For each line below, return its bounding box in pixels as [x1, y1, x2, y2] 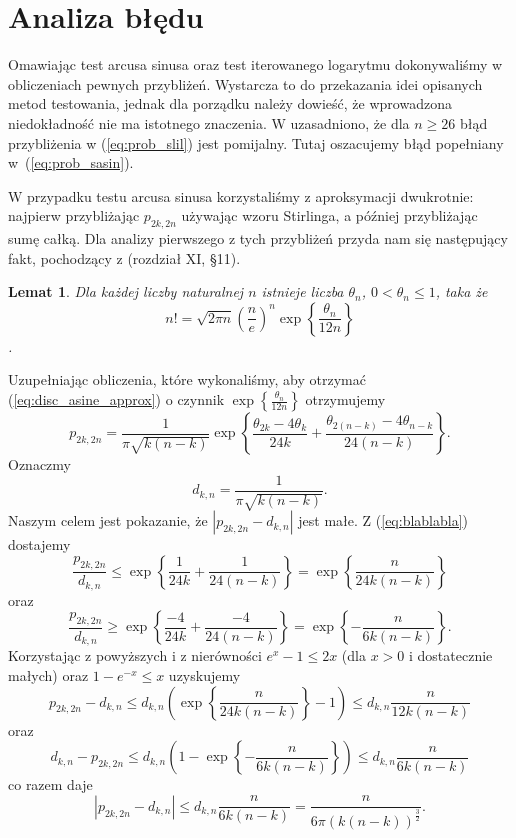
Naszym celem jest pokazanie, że [8, 510, 208, 531]
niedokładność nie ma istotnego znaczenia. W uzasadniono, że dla [8, 112, 410, 133]
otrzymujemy [305, 389, 386, 410]
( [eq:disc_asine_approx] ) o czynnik [8, 389, 225, 410]
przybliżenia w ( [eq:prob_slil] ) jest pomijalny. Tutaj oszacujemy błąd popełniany [8, 132, 504, 153]
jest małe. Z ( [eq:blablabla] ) [298, 510, 469, 531]
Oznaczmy [8, 454, 71, 475]
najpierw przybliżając [8, 205, 140, 226]
